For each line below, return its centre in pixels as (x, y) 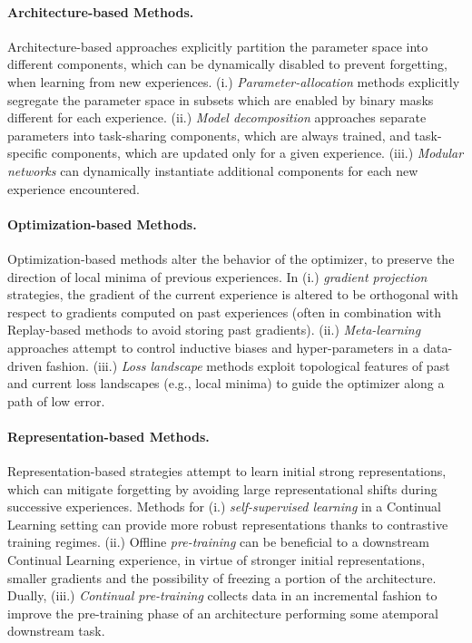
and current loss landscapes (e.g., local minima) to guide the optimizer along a (226, 383)
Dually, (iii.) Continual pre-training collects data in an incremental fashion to (222, 595)
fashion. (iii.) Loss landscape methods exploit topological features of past (248, 365)
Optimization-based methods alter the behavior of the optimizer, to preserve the (231, 258)
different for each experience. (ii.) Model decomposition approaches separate (217, 117)
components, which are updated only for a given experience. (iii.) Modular (257, 153)
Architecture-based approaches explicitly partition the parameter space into (218, 46)
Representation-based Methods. (108, 436)
